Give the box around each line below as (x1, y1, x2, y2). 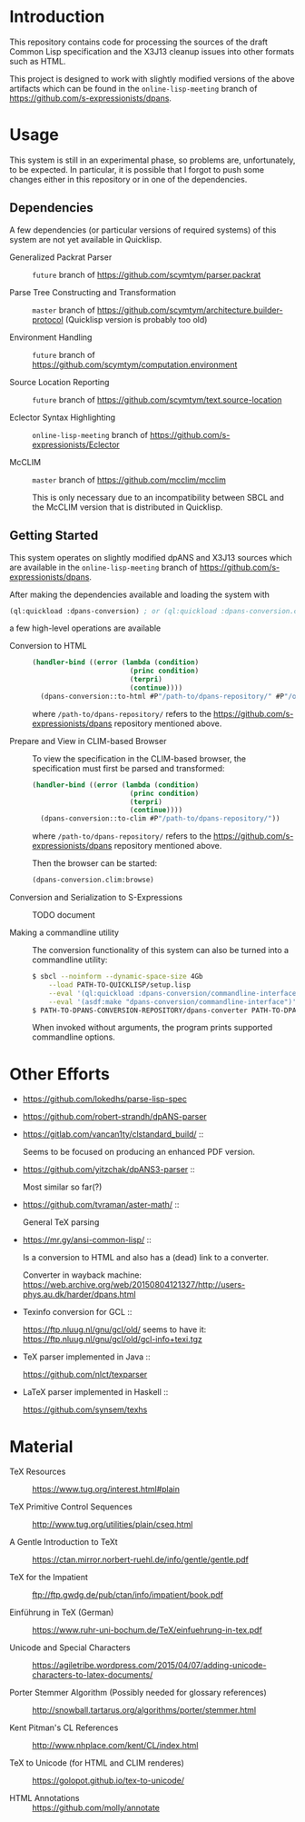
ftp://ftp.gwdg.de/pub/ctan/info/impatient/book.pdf (32, 1589, 224, 1600)
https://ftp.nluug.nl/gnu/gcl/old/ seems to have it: (22, 1324, 207, 1335)
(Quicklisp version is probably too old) (64, 314, 208, 324)
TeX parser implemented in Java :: (22, 1351, 152, 1362)
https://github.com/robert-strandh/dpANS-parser (22, 1111, 207, 1122)
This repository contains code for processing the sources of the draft (9, 36, 268, 47)
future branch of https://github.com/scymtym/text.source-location (32, 393, 282, 405)
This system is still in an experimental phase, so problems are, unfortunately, (9, 154, 296, 165)
